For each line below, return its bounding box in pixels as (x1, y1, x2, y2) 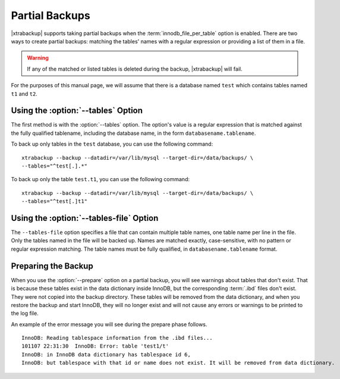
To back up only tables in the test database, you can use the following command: (11, 140, 213, 148)
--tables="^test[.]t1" (21, 198, 88, 205)
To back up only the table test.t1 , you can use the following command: (11, 176, 190, 183)
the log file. (11, 309, 39, 317)
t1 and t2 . (11, 90, 38, 97)
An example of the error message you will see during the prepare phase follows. (11, 321, 207, 328)
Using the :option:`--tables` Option (11, 106, 143, 116)
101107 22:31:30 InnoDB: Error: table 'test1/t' (21, 343, 169, 350)
